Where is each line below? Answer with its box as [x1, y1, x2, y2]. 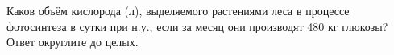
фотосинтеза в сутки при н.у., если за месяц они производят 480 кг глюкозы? [6, 18, 388, 34]
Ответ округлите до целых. [6, 33, 139, 50]
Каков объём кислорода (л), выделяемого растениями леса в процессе [6, 2, 350, 18]
